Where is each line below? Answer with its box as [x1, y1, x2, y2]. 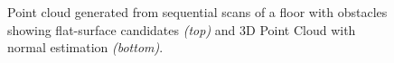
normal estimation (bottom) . [7, 38, 164, 57]
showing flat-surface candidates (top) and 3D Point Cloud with [7, 20, 356, 39]
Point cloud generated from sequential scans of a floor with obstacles [7, 3, 388, 21]
